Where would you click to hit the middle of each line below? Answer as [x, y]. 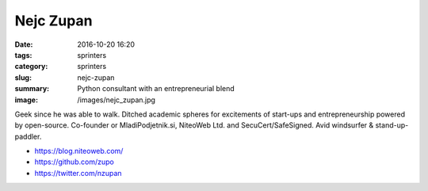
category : [31, 67]
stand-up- [392, 125]
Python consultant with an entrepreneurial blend [156, 89]
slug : [23, 77]
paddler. [28, 136]
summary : [32, 89]
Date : [24, 44]
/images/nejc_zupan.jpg [117, 100]
